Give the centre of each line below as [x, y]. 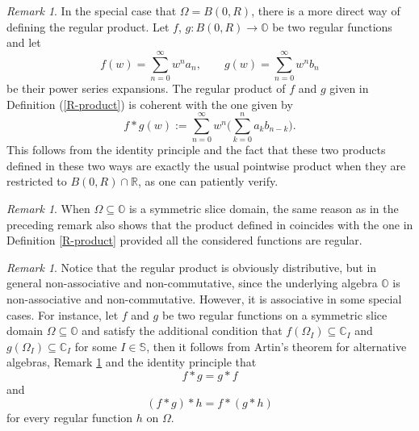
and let [24, 42]
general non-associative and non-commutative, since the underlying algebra [192, 283]
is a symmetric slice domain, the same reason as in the [264, 208]
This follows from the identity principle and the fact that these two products [196, 150]
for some [96, 346]
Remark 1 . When [48, 208]
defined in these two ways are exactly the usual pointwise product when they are [206, 165]
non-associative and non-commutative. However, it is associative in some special [204, 298]
